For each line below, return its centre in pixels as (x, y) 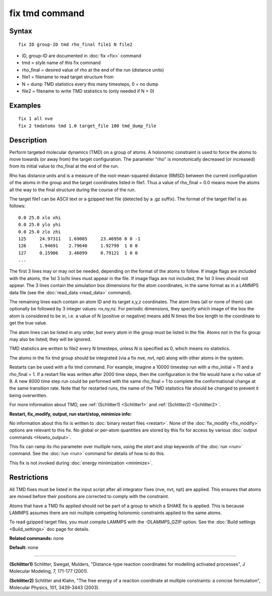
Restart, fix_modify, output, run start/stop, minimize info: (71, 414)
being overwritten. (28, 395)
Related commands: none (37, 538)
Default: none (24, 548)
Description (28, 140)
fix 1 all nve (36, 119)
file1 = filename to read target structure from (68, 77)
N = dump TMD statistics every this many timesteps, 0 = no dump (90, 84)
